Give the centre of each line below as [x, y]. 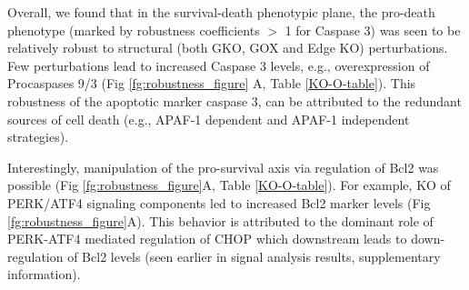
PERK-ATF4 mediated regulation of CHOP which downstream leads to [207, 239]
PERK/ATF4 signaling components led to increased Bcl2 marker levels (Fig [219, 202]
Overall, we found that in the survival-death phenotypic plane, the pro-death [221, 12]
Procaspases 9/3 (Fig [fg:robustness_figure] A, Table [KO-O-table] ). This [212, 83]
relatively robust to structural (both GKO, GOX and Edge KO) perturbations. [228, 48]
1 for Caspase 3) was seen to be [373, 30]
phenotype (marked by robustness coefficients [134, 30]
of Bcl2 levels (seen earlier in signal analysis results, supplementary [254, 256]
